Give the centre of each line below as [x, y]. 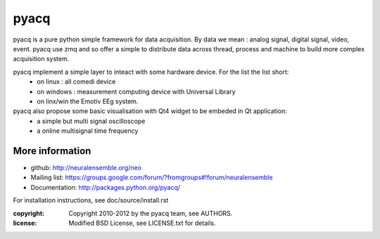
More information [52, 151]
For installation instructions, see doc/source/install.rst [91, 200]
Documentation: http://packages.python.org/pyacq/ [106, 187]
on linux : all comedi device [76, 82]
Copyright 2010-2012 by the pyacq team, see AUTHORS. [151, 213]
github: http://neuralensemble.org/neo [86, 167]
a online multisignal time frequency [88, 131]
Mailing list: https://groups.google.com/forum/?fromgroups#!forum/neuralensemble [152, 177]
